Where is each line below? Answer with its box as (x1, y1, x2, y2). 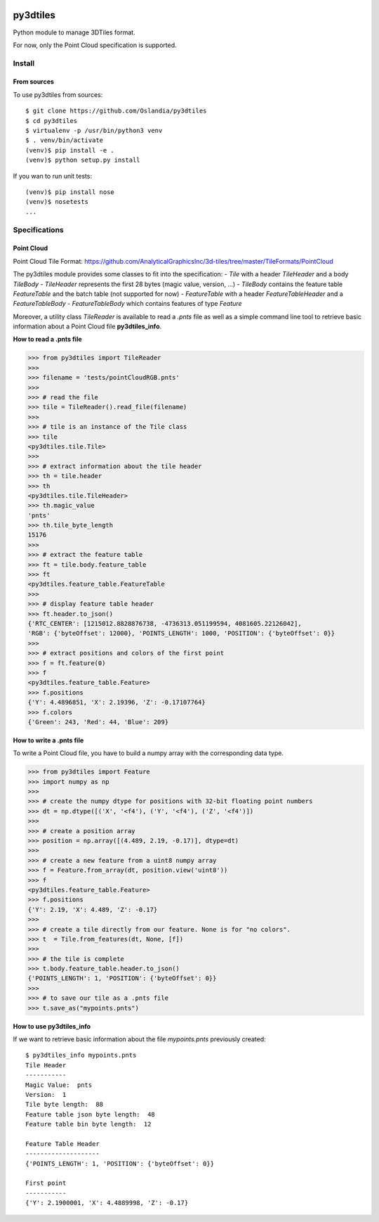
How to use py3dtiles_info (13, 1022, 91, 1030)
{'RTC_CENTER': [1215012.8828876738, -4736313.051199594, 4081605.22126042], (27, 619, 302, 627)
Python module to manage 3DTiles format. (13, 28, 136, 37)
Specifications (13, 225, 64, 235)
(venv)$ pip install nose (25, 188, 115, 196)
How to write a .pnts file (13, 735, 84, 745)
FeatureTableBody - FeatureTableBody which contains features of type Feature (13, 300, 242, 308)
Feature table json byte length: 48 (25, 1110, 156, 1118)
